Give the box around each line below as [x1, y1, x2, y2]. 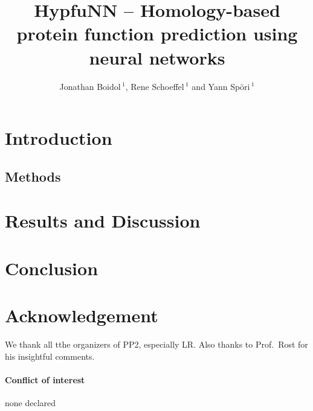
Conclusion [5, 255, 98, 280]
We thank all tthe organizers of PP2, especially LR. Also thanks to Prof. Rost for [5, 337, 308, 350]
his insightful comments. [5, 349, 95, 362]
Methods [5, 167, 61, 185]
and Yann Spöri [192, 80, 250, 92]
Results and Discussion [5, 208, 201, 233]
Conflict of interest [5, 373, 85, 386]
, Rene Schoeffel [125, 80, 184, 92]
